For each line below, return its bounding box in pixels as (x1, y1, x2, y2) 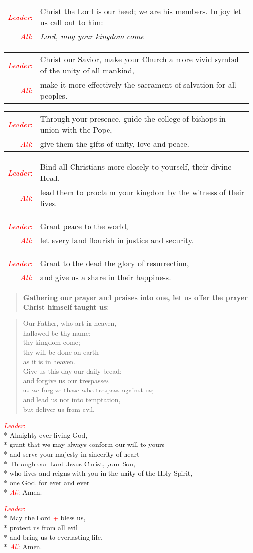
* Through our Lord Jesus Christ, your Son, (4, 458, 135, 468)
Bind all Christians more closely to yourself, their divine (40, 161, 232, 172)
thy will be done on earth (23, 346, 99, 357)
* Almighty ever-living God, (4, 429, 88, 440)
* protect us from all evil (4, 522, 78, 533)
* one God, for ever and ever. (4, 477, 91, 487)
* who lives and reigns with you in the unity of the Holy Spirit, (4, 468, 193, 478)
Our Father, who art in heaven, (23, 318, 117, 328)
